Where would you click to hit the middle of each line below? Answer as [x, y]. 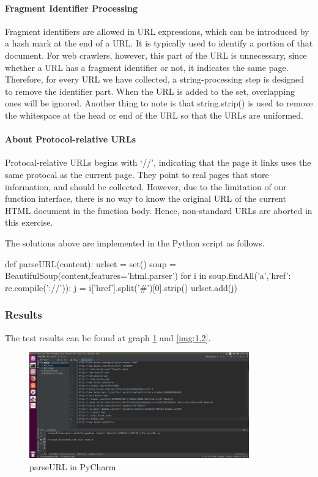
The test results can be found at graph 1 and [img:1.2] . [108, 337]
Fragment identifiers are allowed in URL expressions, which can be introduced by [157, 31]
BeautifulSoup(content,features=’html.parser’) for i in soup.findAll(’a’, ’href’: [148, 275]
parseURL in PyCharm [73, 466]
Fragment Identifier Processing [72, 8]
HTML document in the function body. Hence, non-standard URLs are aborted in [159, 210]
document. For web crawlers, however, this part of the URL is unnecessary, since [156, 55]
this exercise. [29, 222]
